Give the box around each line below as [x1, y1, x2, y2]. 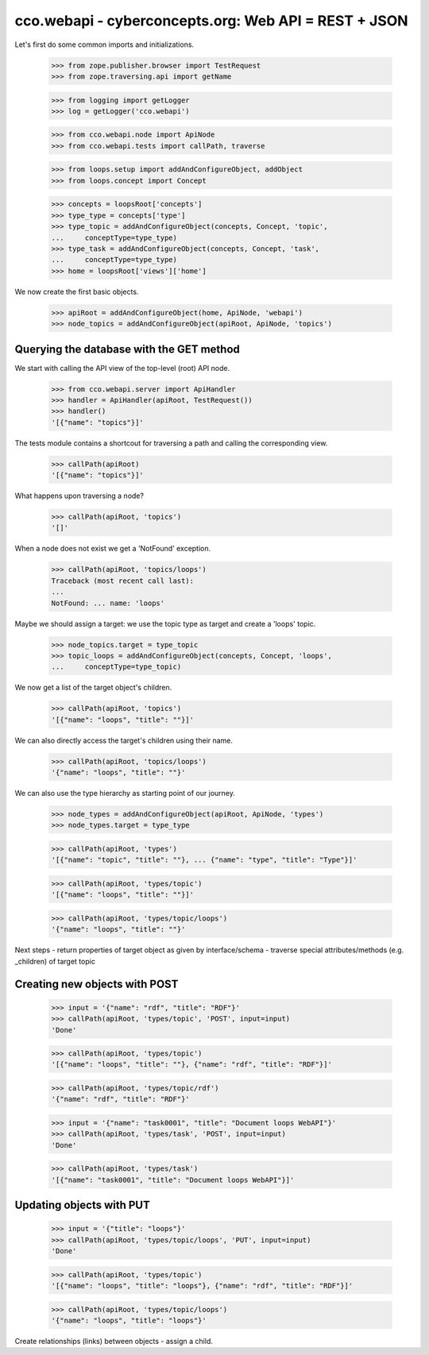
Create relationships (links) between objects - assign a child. [14, 1337, 214, 1346]
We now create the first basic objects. [14, 287, 139, 296]
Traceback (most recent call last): [51, 576, 195, 585]
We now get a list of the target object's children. [14, 683, 172, 693]
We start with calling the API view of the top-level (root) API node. [14, 363, 230, 373]
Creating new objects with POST [14, 977, 179, 990]
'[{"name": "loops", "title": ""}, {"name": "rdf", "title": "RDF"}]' [51, 1060, 333, 1069]
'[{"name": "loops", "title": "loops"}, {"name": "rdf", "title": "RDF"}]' [51, 1281, 354, 1291]
